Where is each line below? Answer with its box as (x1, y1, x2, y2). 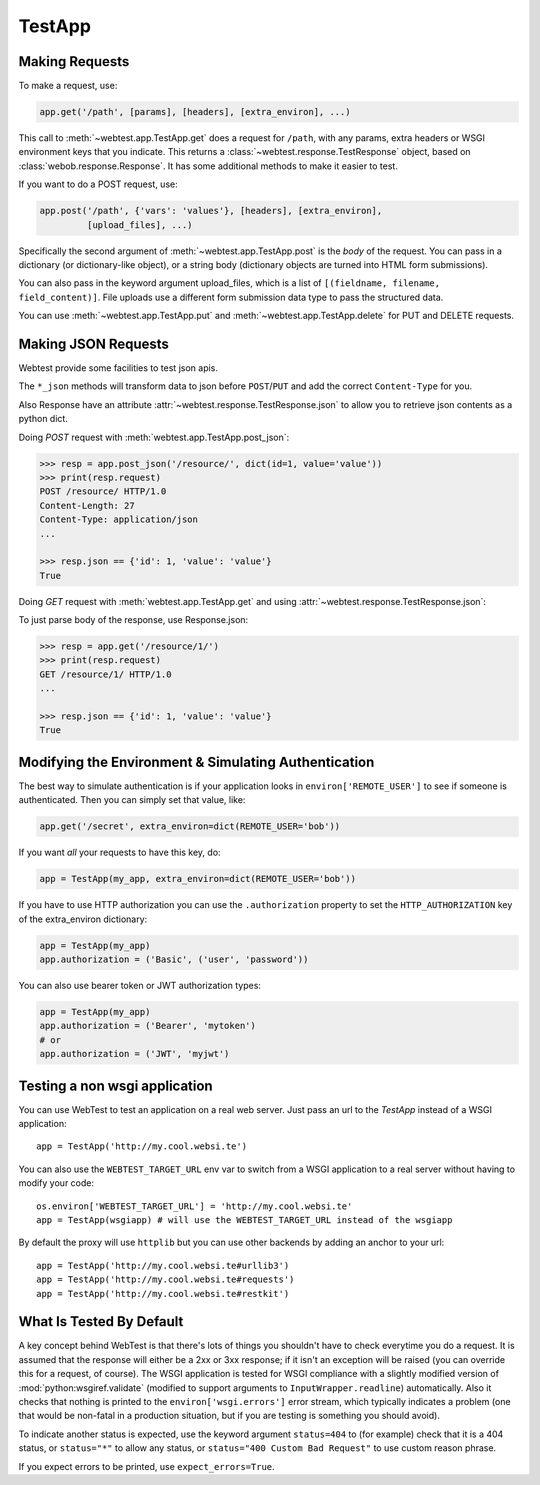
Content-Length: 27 (39, 500, 135, 511)
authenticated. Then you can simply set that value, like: (18, 794, 246, 806)
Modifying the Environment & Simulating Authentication (18, 753, 375, 770)
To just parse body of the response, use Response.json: (18, 614, 249, 626)
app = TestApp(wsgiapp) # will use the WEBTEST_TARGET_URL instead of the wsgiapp (36, 1214, 453, 1225)
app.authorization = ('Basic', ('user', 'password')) (39, 954, 309, 965)
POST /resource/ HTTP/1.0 (39, 486, 167, 497)
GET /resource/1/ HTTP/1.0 (39, 668, 172, 680)
